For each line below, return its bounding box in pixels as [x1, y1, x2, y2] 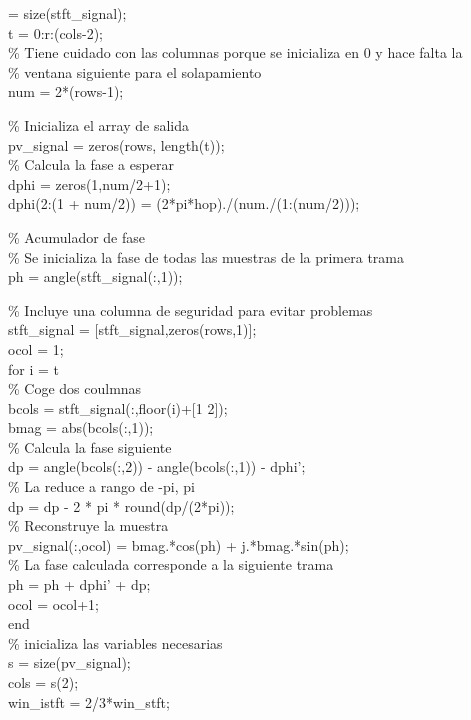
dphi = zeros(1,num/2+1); [8, 173, 171, 194]
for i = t [8, 358, 59, 379]
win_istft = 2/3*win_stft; [8, 691, 170, 712]
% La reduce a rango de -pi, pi [8, 476, 195, 497]
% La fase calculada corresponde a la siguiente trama [8, 554, 334, 575]
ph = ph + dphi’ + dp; [8, 574, 151, 595]
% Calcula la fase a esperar [8, 154, 174, 175]
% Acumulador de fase [8, 226, 145, 247]
